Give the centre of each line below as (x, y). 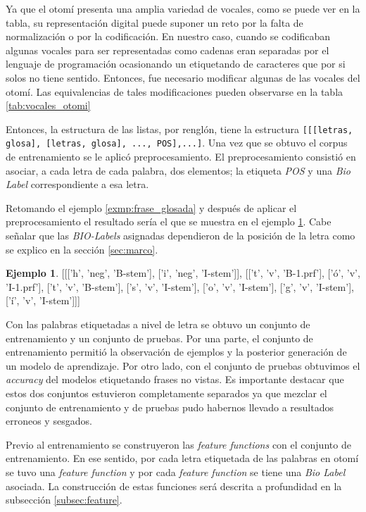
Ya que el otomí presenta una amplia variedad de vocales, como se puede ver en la (183, 8)
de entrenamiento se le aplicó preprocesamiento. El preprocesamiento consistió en (181, 157)
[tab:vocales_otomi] (48, 105)
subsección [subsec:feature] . (64, 500)
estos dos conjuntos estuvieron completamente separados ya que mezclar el (166, 393)
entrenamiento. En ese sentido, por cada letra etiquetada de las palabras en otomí (182, 458)
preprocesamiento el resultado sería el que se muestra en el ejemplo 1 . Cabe (169, 221)
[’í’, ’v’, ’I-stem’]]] (43, 300)
